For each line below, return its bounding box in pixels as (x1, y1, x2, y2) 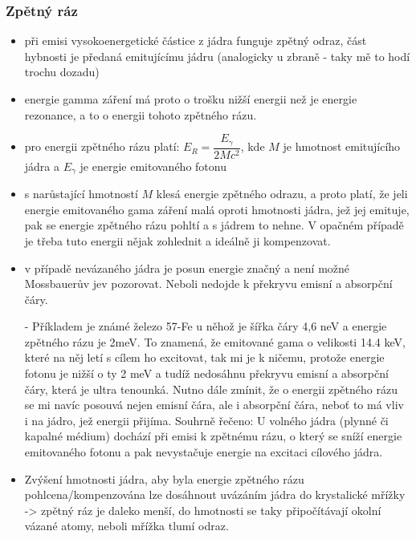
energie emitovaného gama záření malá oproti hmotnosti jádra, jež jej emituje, (24, 201, 410, 217)
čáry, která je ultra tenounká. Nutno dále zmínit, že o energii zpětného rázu (24, 380, 398, 397)
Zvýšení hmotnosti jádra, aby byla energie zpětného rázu (24, 470, 304, 487)
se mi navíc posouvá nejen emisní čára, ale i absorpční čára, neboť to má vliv (24, 396, 404, 413)
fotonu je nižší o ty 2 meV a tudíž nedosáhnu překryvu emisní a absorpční (24, 365, 389, 382)
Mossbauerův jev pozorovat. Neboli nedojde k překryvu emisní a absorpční (24, 275, 393, 292)
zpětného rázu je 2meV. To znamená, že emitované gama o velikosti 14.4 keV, (24, 333, 406, 350)
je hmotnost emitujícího (283, 138, 401, 155)
